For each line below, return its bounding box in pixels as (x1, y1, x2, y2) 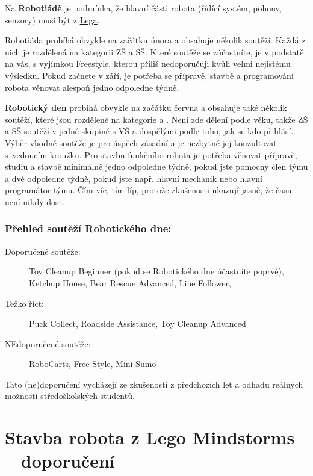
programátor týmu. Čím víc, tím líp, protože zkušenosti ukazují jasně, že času (5, 184, 292, 196)
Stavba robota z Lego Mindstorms (5, 425, 295, 450)
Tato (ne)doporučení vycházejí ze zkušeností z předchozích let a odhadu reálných (5, 377, 303, 390)
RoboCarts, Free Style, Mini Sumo (29, 357, 156, 370)
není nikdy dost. (5, 195, 64, 208)
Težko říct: (5, 297, 44, 309)
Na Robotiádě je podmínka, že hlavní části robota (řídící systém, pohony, (5, 2, 282, 14)
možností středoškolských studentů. (5, 389, 135, 402)
